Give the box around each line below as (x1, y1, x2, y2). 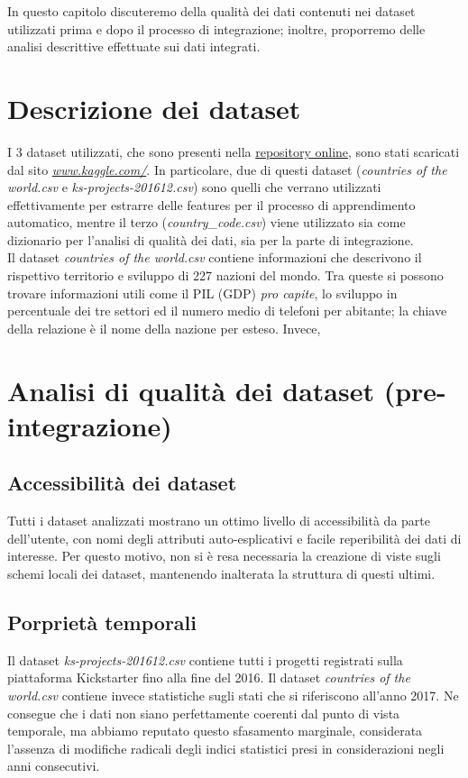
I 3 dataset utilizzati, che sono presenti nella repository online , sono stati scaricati (7, 142, 460, 160)
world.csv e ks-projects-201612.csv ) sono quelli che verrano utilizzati (7, 178, 381, 197)
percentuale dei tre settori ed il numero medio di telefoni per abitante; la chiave (7, 301, 447, 320)
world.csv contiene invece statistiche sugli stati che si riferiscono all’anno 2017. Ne (7, 685, 459, 704)
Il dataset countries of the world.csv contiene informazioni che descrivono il (7, 248, 422, 267)
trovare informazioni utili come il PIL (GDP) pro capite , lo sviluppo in (7, 283, 398, 302)
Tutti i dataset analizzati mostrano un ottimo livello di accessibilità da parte (7, 511, 430, 530)
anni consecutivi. (7, 756, 100, 775)
